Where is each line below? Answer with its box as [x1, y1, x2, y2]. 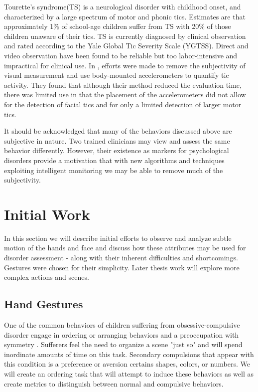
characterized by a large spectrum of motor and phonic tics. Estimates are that [4, 11, 246, 21]
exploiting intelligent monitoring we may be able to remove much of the [4, 165, 223, 175]
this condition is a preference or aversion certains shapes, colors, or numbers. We [4, 359, 251, 369]
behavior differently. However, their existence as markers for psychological [4, 145, 229, 156]
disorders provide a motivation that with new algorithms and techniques [4, 155, 225, 165]
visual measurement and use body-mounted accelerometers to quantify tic [4, 70, 229, 80]
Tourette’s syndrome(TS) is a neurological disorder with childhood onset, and [4, 1, 241, 11]
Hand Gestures [4, 296, 83, 312]
